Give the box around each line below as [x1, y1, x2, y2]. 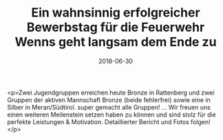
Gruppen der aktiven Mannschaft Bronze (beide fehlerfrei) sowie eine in [7, 95, 211, 104]
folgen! [190, 117, 211, 126]
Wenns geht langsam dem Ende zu [14, 34, 217, 50]
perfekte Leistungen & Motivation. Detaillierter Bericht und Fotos [7, 117, 189, 126]
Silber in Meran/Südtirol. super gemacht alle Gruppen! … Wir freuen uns [7, 103, 211, 111]
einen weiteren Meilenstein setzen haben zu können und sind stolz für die [7, 110, 217, 119]
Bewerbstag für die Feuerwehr [26, 19, 205, 35]
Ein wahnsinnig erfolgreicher [30, 5, 201, 21]
